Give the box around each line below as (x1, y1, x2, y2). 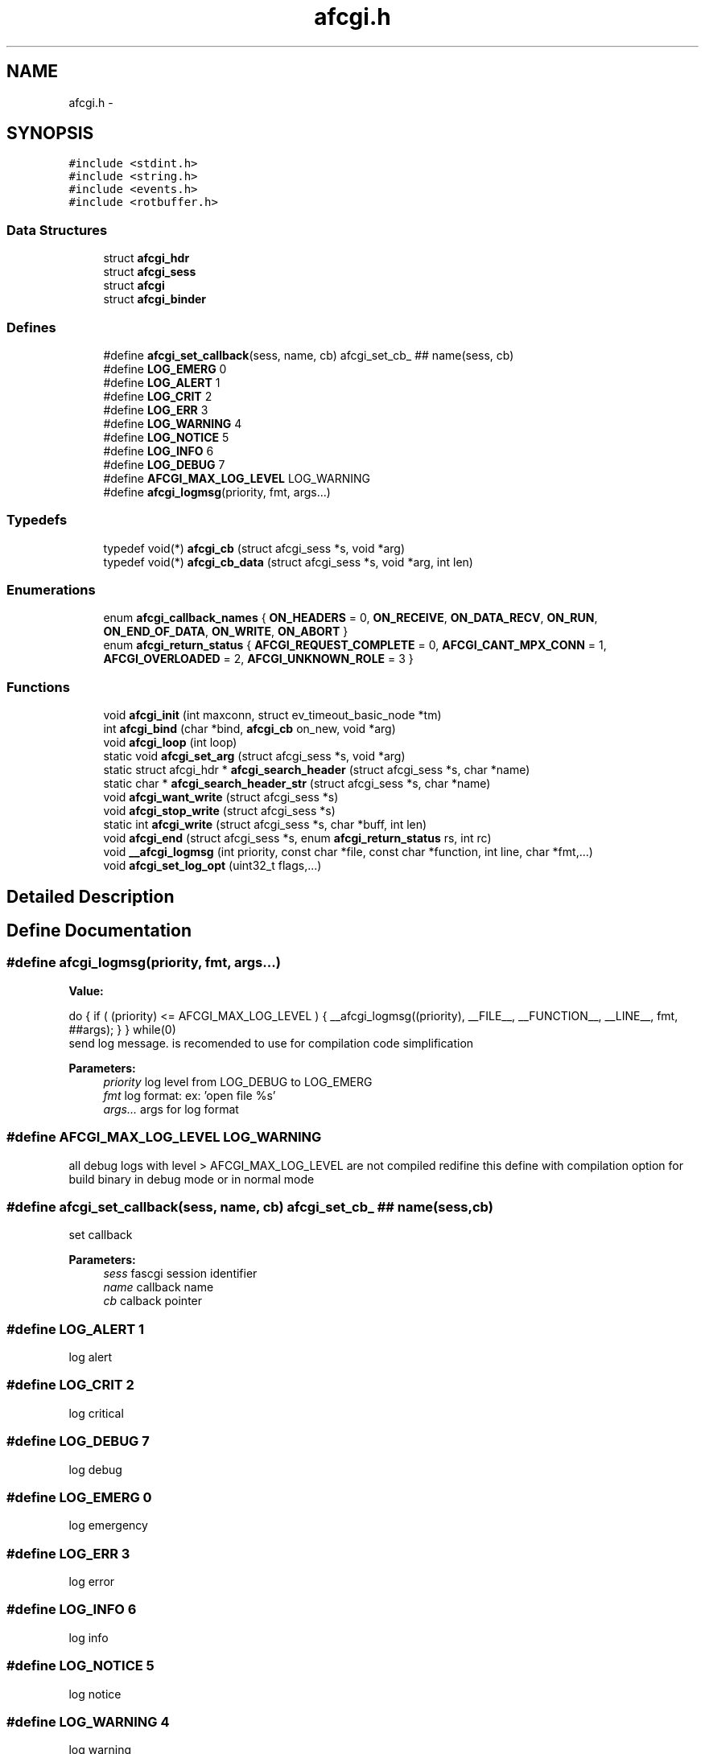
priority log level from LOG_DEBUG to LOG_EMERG (103, 1074, 373, 1089)
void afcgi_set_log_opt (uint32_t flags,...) (103, 858, 322, 873)
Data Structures (6, 221, 108, 238)
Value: (68, 983, 104, 998)
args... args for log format (103, 1101, 239, 1116)
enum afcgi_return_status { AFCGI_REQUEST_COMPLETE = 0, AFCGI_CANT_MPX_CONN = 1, (103, 638, 607, 653)
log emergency (68, 1518, 148, 1533)
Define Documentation (6, 920, 192, 941)
